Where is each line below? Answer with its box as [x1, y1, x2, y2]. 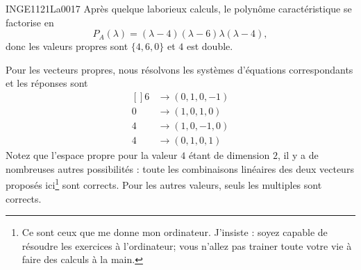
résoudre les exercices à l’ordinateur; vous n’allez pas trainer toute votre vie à [22, 238, 352, 253]
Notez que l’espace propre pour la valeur [6, 148, 178, 162]
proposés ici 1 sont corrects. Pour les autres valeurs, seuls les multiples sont [6, 176, 322, 192]
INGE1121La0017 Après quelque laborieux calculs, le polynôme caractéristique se [6, 1, 352, 15]
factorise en [6, 15, 54, 29]
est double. [186, 39, 233, 53]
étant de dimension [188, 148, 270, 162]
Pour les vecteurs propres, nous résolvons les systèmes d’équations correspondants [6, 62, 353, 76]
